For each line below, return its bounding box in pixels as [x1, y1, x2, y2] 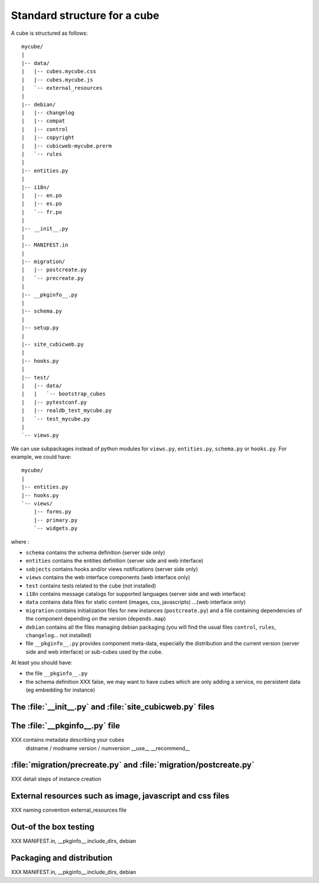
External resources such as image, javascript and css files [11, 791, 230, 801]
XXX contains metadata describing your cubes [11, 736, 125, 744]
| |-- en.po [21, 192, 62, 199]
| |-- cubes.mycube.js [21, 76, 93, 83]
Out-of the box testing [11, 822, 95, 832]
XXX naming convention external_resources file [11, 807, 127, 814]
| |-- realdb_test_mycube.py [21, 407, 112, 414]
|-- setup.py [21, 324, 59, 331]
